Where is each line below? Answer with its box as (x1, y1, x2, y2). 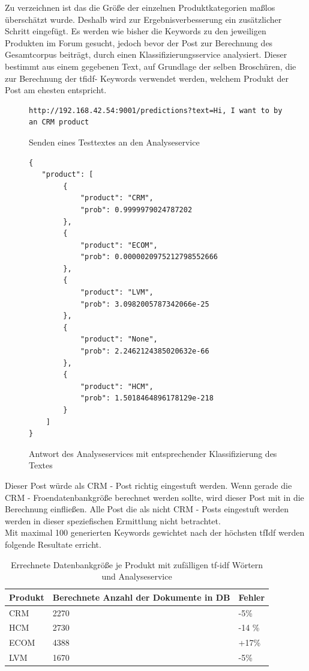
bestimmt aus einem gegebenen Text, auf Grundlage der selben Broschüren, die (5, 60, 296, 72)
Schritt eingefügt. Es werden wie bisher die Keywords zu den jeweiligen (5, 25, 266, 37)
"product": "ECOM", (80, 241, 158, 250)
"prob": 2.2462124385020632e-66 (80, 347, 209, 356)
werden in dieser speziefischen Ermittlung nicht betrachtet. (5, 514, 221, 527)
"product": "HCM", (80, 382, 154, 391)
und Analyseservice (101, 570, 172, 583)
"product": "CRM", (80, 194, 154, 203)
